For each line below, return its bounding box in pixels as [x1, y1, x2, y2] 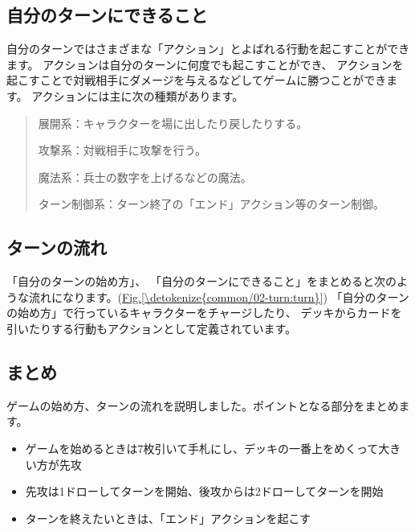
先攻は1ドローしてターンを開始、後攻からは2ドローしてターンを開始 [25, 483, 384, 500]
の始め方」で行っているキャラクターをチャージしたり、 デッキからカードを [6, 304, 402, 321]
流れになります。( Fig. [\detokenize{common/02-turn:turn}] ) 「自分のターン [28, 288, 409, 305]
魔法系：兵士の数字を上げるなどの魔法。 [38, 168, 252, 185]
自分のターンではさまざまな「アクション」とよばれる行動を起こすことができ [6, 40, 410, 57]
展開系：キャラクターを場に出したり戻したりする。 [38, 114, 308, 131]
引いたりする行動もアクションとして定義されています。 [6, 319, 297, 336]
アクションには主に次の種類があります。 [31, 87, 244, 104]
